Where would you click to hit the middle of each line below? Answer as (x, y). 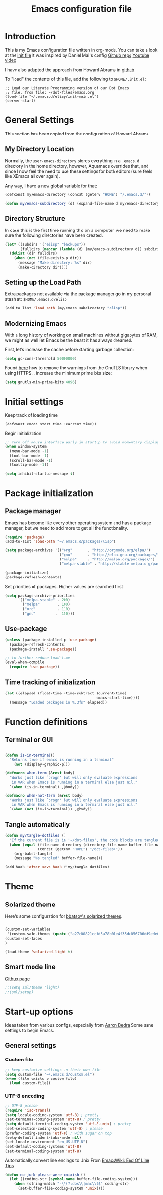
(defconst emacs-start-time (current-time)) (51, 424)
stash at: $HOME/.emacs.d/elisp (36, 299)
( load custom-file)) (30, 1083)
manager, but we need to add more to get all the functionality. (67, 528)
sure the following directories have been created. (54, 235)
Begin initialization (23, 433)
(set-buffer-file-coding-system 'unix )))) (61, 1188)
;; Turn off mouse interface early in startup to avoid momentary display (82, 442)
